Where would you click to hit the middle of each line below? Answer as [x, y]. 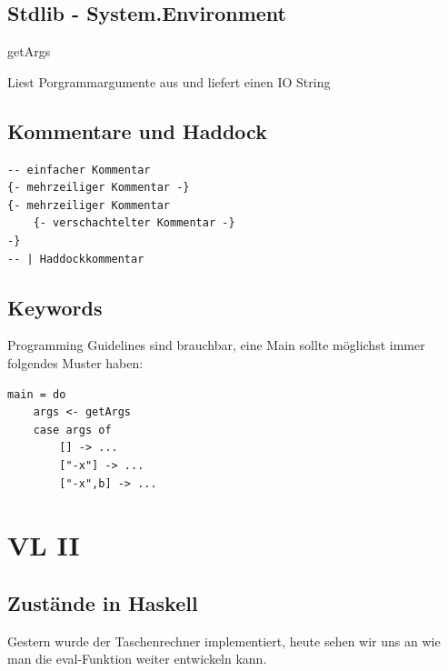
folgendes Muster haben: [75, 362]
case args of [72, 430]
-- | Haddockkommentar [76, 259]
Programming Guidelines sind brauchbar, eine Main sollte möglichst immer [216, 345]
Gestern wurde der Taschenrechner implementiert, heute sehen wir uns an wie [224, 641]
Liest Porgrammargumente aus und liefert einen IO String [169, 81]
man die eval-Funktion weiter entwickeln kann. [137, 659]
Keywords [55, 307]
